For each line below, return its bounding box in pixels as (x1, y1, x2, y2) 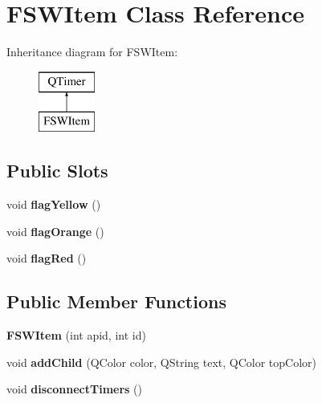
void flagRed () (6, 250, 87, 267)
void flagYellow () (6, 196, 101, 213)
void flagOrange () (6, 222, 104, 239)
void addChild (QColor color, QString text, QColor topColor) (6, 353, 317, 370)
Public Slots (6, 158, 108, 183)
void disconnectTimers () (6, 381, 143, 397)
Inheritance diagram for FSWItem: (6, 43, 178, 60)
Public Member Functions (6, 289, 226, 314)
